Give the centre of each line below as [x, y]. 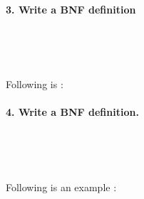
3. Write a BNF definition [71, 9]
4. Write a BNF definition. [72, 112]
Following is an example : [61, 187]
